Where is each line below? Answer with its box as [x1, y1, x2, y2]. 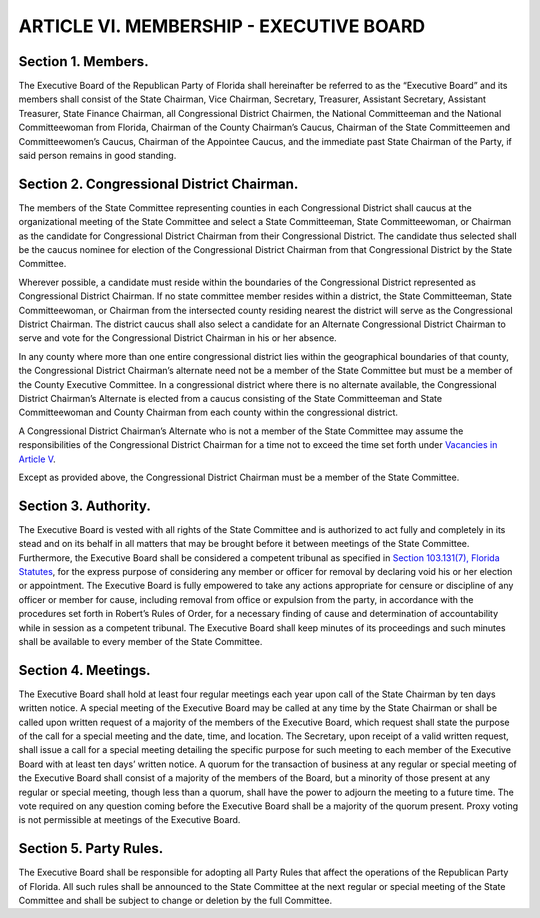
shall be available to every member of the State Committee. [18, 635, 263, 647]
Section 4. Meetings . [18, 661, 151, 679]
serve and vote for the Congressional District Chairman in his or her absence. [18, 332, 337, 344]
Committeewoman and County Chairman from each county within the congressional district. [18, 406, 399, 419]
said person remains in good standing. [18, 150, 177, 162]
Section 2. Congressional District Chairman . [18, 175, 299, 192]
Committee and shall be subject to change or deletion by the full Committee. [18, 895, 333, 907]
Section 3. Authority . [18, 497, 152, 514]
